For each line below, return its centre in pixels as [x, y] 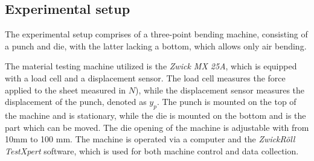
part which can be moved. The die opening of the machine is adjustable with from [157, 127]
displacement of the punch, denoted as [76, 102]
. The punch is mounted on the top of [226, 102]
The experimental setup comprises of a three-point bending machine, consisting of [156, 34]
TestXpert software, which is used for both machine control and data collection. [152, 150]
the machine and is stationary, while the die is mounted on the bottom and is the [155, 115]
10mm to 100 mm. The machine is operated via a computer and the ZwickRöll [150, 139]
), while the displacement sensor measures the [220, 90]
